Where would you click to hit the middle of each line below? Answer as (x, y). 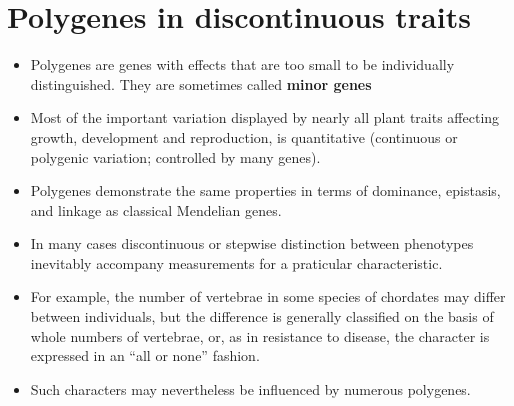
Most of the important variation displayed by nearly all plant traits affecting (265, 117)
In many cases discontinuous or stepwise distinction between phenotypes (252, 243)
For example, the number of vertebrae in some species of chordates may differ (268, 296)
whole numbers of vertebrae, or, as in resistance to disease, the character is (260, 335)
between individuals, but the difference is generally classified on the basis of (262, 316)
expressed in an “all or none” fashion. (145, 355)
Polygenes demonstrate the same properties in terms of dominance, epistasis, (265, 190)
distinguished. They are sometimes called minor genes (201, 83)
